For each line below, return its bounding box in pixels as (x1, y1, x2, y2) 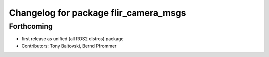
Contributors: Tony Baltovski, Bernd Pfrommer (21, 43, 117, 49)
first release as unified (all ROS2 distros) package (21, 36, 124, 42)
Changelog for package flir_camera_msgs (9, 7, 186, 18)
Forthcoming (9, 22, 53, 31)
